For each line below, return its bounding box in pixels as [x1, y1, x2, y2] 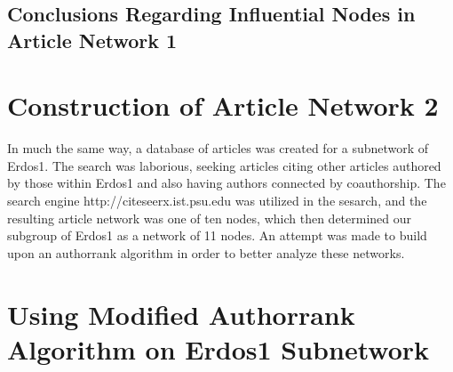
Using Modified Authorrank [7, 295, 355, 332]
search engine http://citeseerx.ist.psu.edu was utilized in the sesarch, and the [7, 191, 427, 210]
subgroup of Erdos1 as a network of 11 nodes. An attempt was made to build [7, 226, 427, 245]
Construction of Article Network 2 [7, 87, 439, 124]
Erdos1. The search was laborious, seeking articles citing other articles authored [7, 156, 441, 174]
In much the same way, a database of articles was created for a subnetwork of [7, 139, 429, 158]
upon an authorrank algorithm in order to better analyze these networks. [7, 243, 405, 262]
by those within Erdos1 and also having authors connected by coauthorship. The [7, 174, 446, 192]
